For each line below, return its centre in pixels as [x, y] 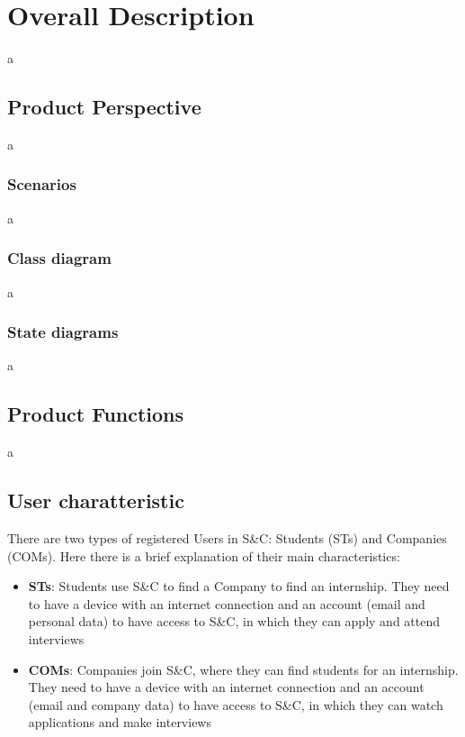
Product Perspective [104, 107]
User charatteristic [96, 500]
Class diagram [59, 258]
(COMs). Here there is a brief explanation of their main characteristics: [204, 555]
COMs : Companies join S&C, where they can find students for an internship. [243, 669]
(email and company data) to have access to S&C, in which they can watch [236, 704]
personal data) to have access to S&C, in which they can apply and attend [234, 621]
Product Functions [96, 414]
